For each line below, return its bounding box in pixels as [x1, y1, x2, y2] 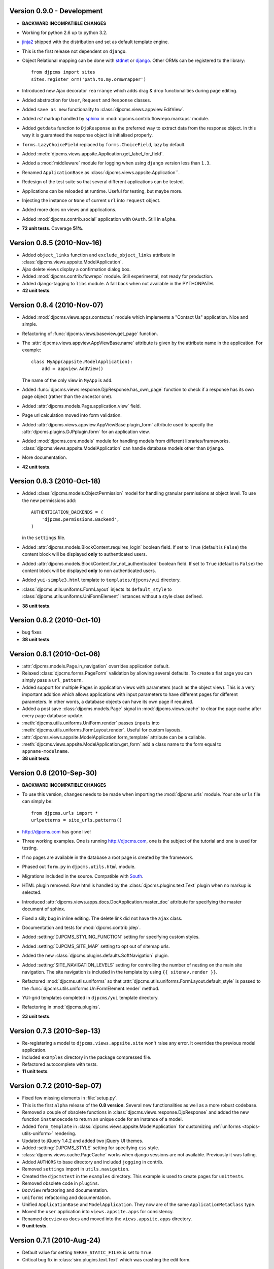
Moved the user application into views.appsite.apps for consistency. [22, 1209, 174, 1215]
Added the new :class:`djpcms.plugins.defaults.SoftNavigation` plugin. [22, 952, 169, 959]
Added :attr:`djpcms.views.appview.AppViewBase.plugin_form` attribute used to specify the [22, 421, 214, 427]
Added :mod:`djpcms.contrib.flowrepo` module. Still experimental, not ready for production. [22, 273, 213, 279]
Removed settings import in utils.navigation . [22, 1166, 130, 1172]
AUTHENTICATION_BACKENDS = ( [31, 509, 104, 515]
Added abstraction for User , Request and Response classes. [22, 97, 152, 103]
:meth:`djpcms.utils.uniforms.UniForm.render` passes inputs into [22, 720, 160, 726]
